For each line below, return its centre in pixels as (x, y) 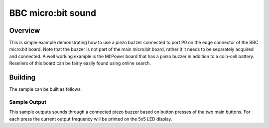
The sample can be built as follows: (46, 89)
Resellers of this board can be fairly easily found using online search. (80, 63)
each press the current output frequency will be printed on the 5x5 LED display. (91, 119)
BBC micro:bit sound (53, 13)
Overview (25, 31)
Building (22, 78)
